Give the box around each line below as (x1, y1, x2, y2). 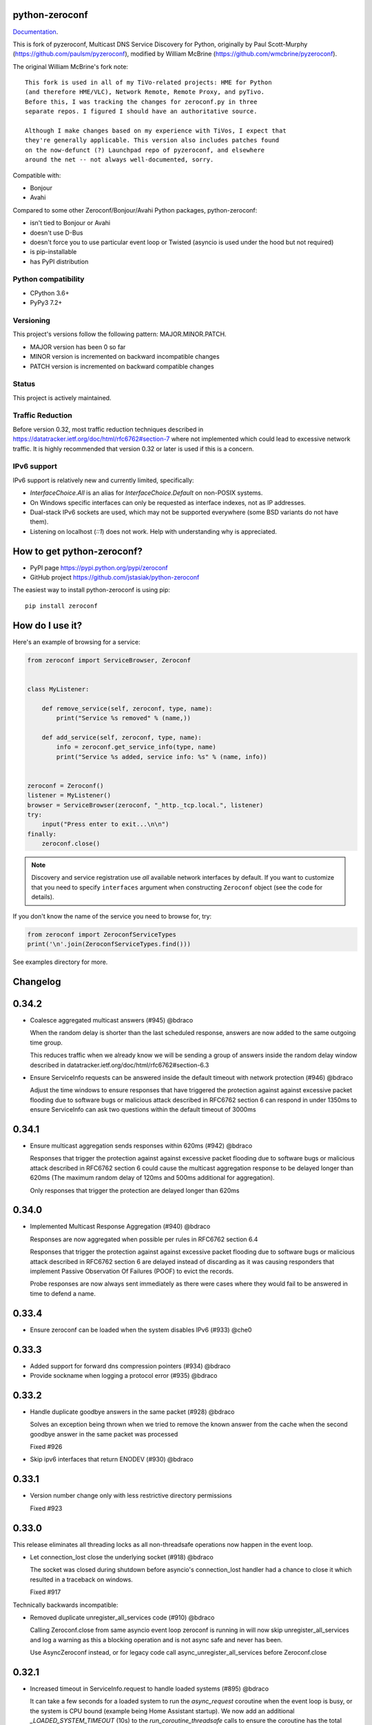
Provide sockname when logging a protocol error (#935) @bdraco (30, 1371, 218, 1379)
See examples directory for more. (12, 958, 108, 966)
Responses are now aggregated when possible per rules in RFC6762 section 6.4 (30, 1235, 258, 1243)
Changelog (12, 976, 61, 987)
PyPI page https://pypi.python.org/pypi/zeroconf (30, 563, 168, 572)
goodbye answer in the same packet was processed (30, 1430, 178, 1438)
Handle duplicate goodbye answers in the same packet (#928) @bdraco (30, 1408, 235, 1416)
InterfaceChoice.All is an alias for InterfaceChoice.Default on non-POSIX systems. (30, 489, 263, 497)
